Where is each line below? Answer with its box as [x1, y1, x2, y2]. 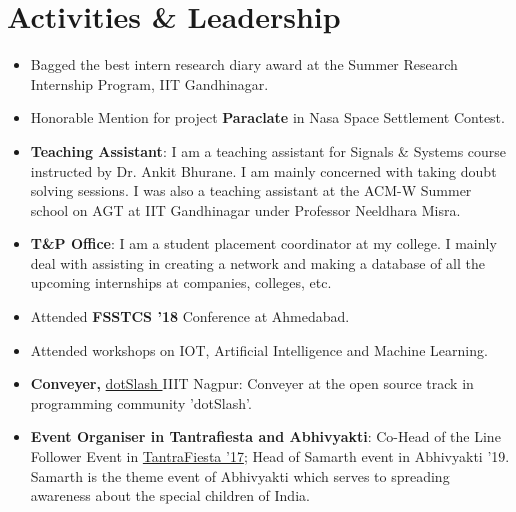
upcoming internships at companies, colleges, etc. [30, 272, 332, 293]
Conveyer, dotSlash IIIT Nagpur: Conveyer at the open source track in [30, 373, 474, 394]
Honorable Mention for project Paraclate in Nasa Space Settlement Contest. [30, 107, 505, 128]
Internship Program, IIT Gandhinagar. [30, 73, 269, 94]
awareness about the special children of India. [30, 485, 310, 506]
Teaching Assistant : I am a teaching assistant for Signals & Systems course [30, 140, 507, 161]
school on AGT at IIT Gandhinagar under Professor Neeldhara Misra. [30, 199, 461, 220]
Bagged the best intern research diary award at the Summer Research [30, 54, 458, 75]
